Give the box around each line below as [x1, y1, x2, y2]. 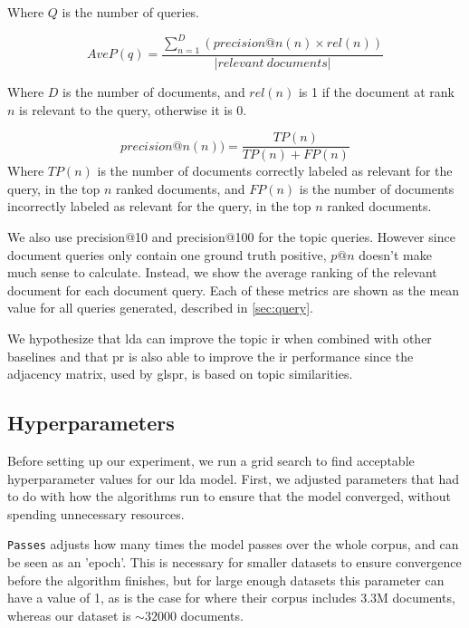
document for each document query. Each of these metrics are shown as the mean [7, 280, 460, 299]
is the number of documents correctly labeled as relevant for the [97, 161, 453, 180]
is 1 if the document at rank [298, 82, 455, 101]
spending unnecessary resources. [7, 504, 185, 523]
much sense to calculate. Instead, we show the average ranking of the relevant [7, 263, 437, 282]
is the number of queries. [62, 3, 200, 21]
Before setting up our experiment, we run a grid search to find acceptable [7, 450, 415, 469]
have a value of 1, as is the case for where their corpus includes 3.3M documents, [7, 588, 455, 607]
